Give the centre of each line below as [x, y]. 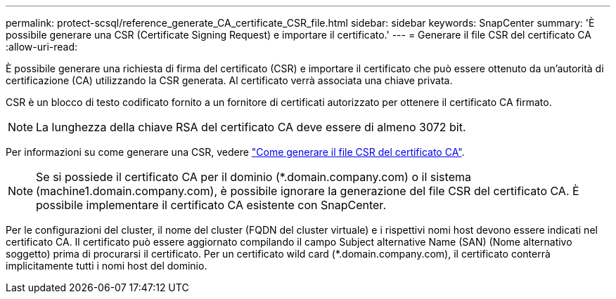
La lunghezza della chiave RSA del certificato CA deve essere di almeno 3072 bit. [251, 127]
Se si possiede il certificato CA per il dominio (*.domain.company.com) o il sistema [254, 177]
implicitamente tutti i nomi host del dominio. [107, 266]
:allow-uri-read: [42, 47]
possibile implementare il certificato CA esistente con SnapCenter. [211, 205]
